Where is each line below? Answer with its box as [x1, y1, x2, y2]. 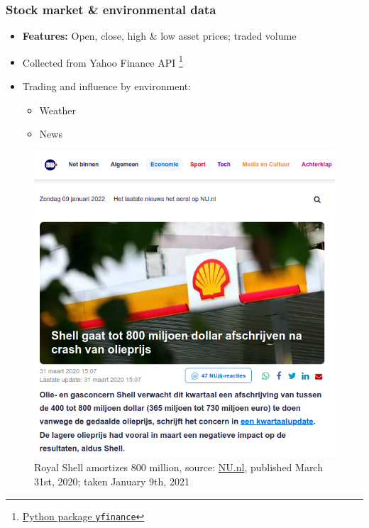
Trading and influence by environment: [22, 79, 192, 94]
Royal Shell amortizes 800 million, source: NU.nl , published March [34, 460, 323, 475]
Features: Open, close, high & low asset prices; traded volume [22, 28, 297, 43]
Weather [39, 102, 76, 117]
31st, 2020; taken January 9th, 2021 [34, 474, 189, 489]
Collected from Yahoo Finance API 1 [22, 53, 183, 70]
